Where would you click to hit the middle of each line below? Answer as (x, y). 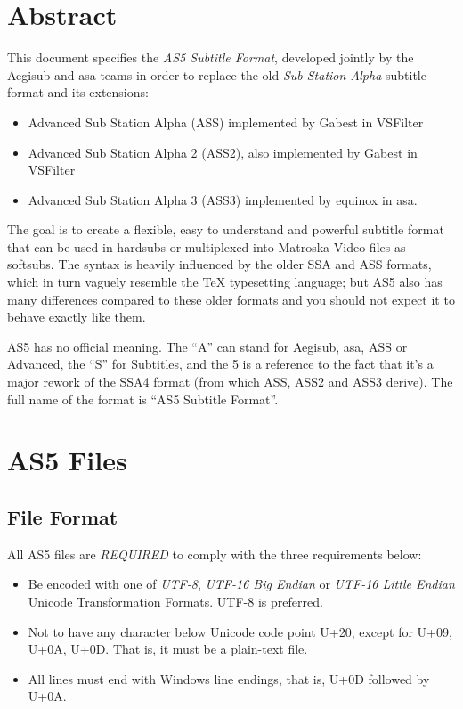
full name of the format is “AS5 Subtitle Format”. (143, 399)
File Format (63, 516)
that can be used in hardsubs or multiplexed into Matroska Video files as (207, 246)
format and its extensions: (78, 92)
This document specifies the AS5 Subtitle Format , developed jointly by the (211, 57)
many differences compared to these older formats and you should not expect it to (231, 299)
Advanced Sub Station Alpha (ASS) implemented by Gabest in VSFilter (226, 122)
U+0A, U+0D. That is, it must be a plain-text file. (168, 649)
